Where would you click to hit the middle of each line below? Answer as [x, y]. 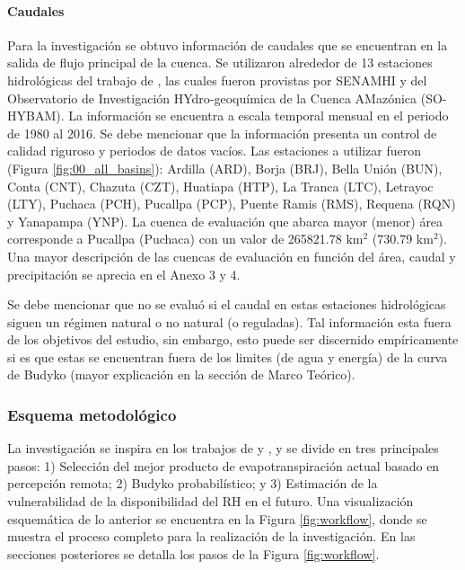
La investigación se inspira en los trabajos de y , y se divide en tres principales [223, 448]
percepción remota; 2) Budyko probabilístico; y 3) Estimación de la [193, 483]
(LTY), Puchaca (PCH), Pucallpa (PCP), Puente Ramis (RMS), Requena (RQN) [232, 204]
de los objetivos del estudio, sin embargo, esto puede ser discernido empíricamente [233, 339]
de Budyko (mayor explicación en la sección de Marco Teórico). [181, 374]
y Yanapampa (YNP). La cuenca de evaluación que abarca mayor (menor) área [225, 221]
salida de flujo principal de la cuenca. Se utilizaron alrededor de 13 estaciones [220, 62]
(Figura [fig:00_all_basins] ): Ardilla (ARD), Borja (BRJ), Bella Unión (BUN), [225, 168]
